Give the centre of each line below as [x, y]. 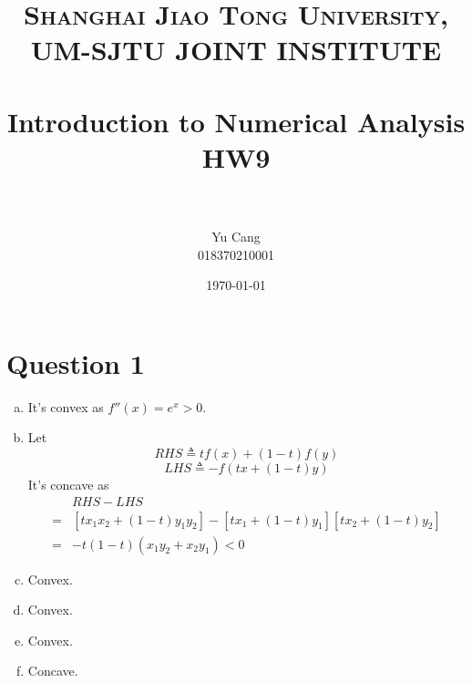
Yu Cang [236, 237]
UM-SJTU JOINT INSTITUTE [236, 50]
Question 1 [76, 362]
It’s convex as [66, 406]
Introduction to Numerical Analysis [236, 121]
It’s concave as [68, 484]
